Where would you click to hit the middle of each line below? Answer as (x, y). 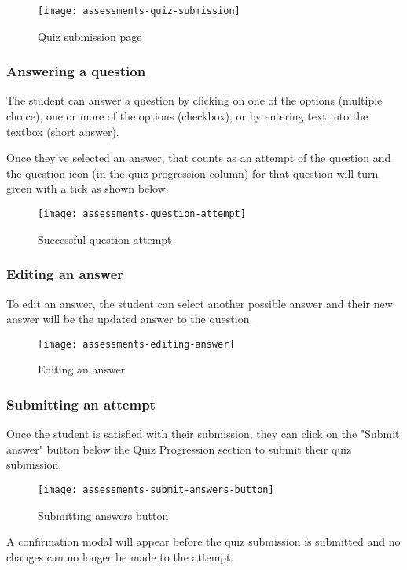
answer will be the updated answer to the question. (130, 319)
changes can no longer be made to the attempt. (120, 556)
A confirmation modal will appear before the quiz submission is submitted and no (203, 541)
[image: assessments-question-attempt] (142, 214)
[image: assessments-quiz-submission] (139, 11)
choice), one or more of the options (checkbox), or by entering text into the (187, 116)
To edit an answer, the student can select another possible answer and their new (200, 303)
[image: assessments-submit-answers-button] (156, 489)
